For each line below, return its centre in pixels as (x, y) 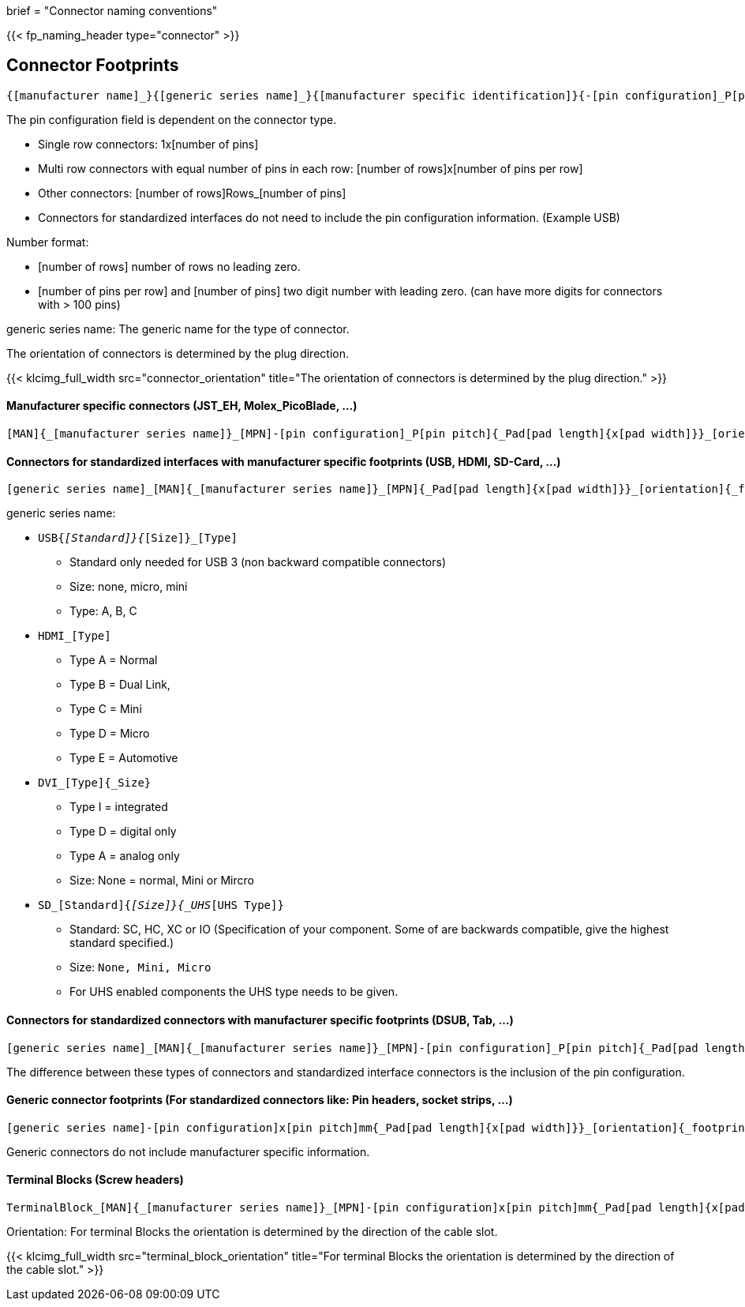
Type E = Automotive (124, 758)
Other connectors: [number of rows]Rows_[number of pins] (192, 193)
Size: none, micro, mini (129, 587)
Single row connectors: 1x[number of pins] (148, 144)
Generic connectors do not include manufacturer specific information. (188, 1151)
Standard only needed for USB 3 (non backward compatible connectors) (258, 562)
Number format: (48, 242)
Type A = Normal (114, 660)
